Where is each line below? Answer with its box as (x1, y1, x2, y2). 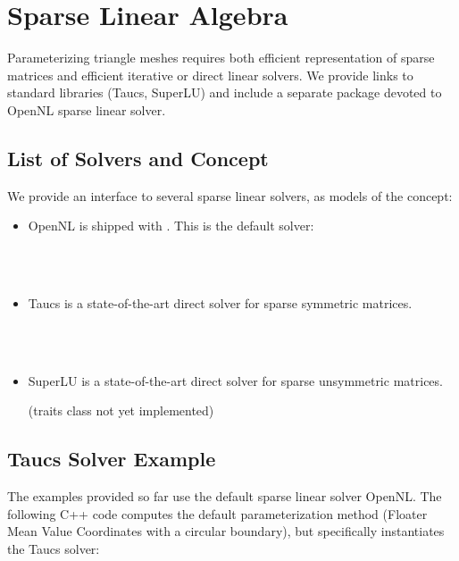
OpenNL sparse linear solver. (7, 100, 166, 119)
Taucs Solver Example (7, 445, 216, 473)
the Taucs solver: (7, 540, 100, 558)
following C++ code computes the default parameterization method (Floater (7, 504, 428, 523)
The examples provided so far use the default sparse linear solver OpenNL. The (7, 487, 442, 506)
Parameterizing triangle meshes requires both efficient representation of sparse (7, 48, 435, 67)
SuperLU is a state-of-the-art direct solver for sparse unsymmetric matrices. (28, 371, 443, 389)
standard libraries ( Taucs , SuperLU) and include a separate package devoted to (7, 83, 442, 102)
